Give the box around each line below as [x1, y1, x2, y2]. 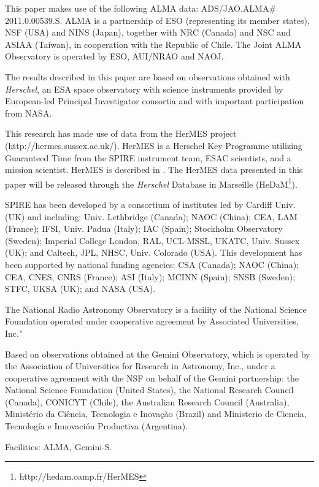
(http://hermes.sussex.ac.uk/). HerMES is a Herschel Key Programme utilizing [5, 139, 302, 151]
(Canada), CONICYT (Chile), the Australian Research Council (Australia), [5, 395, 290, 408]
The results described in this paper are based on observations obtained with [5, 70, 290, 83]
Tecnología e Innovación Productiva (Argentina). [5, 420, 188, 432]
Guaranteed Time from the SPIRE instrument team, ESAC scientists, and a [5, 151, 291, 164]
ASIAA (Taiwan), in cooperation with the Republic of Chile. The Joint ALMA [5, 37, 302, 50]
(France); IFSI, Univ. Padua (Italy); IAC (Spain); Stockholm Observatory [5, 222, 283, 235]
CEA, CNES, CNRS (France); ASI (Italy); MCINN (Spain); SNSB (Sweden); [5, 270, 296, 283]
